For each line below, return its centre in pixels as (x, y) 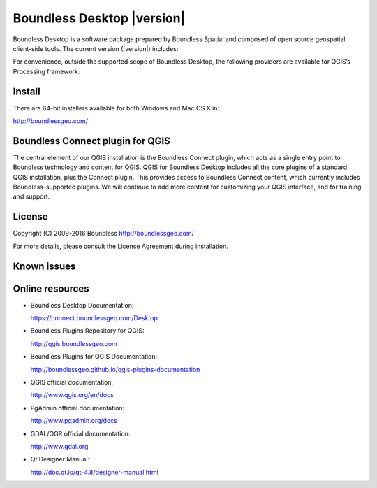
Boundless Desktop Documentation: (82, 305)
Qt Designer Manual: (60, 459)
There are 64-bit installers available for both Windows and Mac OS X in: (116, 108)
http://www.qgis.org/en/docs (72, 395)
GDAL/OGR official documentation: (80, 433)
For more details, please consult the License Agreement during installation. (120, 246)
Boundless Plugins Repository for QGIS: (87, 331)
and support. (31, 196)
